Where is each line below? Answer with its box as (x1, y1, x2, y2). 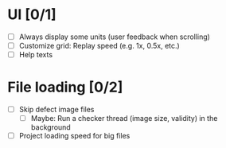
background (30, 123, 71, 132)
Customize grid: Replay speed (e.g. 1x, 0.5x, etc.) (18, 41, 180, 50)
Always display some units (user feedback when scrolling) (18, 32, 210, 41)
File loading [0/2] (7, 78, 123, 96)
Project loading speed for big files (18, 131, 131, 141)
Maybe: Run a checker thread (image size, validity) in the (30, 114, 218, 123)
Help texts (18, 50, 53, 60)
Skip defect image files (18, 105, 95, 115)
